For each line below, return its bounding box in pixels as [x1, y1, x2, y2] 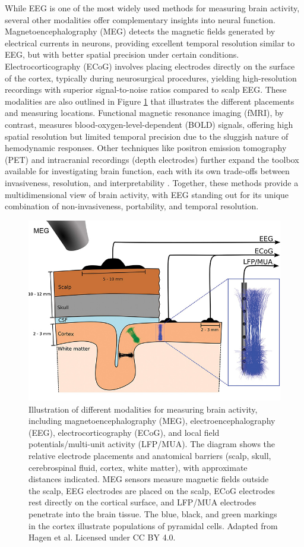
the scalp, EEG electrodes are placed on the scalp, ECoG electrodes [28, 484, 275, 496]
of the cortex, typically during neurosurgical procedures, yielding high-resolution [5, 71, 297, 84]
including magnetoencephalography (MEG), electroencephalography [28, 414, 275, 427]
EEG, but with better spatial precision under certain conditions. [5, 48, 239, 61]
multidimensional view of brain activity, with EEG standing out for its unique [5, 188, 289, 200]
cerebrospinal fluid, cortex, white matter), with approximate [28, 461, 248, 473]
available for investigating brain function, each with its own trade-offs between [5, 165, 290, 177]
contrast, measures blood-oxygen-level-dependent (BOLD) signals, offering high [5, 118, 293, 130]
